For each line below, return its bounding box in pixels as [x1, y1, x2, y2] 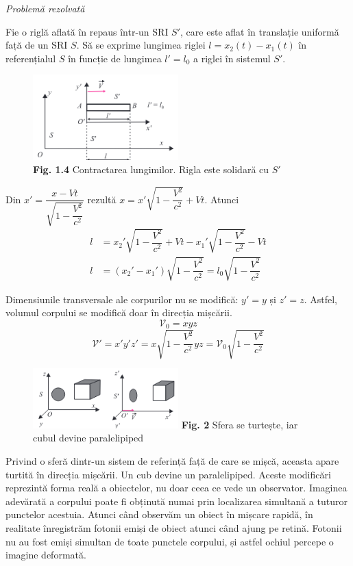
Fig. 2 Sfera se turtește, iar [181, 417, 298, 431]
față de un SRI [5, 38, 68, 52]
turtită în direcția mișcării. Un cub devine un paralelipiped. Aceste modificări [5, 467, 331, 481]
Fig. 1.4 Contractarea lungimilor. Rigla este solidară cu [33, 162, 269, 177]
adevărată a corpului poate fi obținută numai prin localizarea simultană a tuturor [5, 493, 348, 508]
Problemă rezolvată [5, 1, 85, 15]
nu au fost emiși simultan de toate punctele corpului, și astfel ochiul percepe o [5, 534, 334, 548]
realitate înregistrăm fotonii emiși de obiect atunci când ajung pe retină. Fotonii [5, 521, 342, 535]
